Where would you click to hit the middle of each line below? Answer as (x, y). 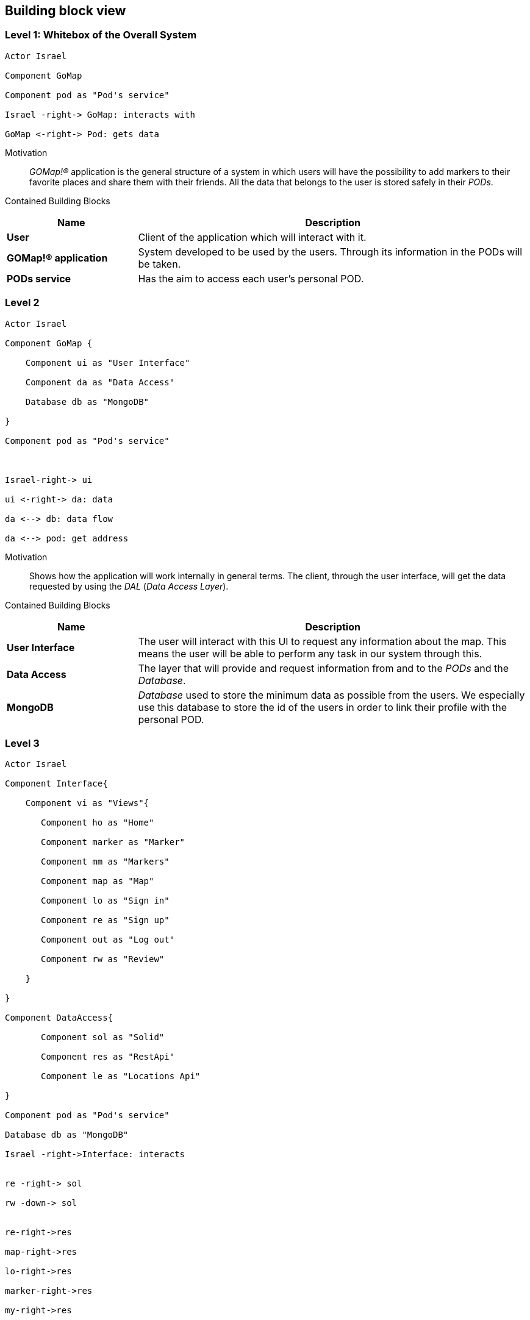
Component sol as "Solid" (103, 1037)
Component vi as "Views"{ (87, 803)
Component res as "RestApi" (108, 1057)
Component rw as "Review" (103, 959)
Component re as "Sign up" (105, 920)
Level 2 (22, 303)
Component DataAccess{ (59, 1018)
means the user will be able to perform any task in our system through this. (310, 653)
